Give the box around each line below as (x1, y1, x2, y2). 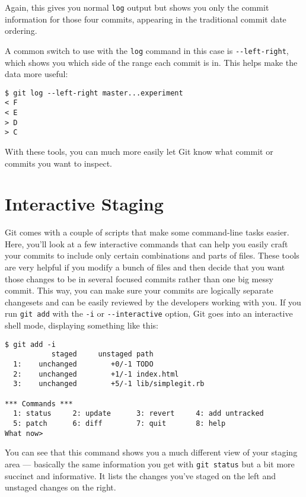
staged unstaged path (51, 350, 154, 359)
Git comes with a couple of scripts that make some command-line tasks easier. (5, 226, 289, 238)
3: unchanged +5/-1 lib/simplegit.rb (13, 380, 205, 388)
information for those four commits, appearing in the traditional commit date (5, 12, 286, 25)
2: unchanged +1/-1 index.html (13, 369, 179, 378)
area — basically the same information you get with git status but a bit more (5, 457, 295, 470)
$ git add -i (5, 340, 56, 349)
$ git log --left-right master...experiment (5, 88, 183, 97)
